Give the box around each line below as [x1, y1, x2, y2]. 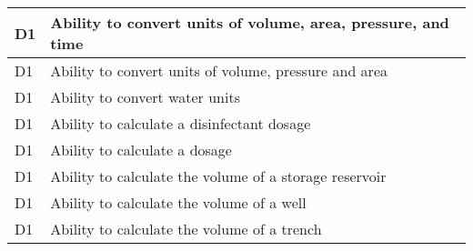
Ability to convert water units [50, 86, 240, 107]
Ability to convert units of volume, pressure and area [50, 60, 387, 81]
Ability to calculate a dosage [50, 139, 232, 160]
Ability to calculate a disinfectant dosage [50, 113, 311, 134]
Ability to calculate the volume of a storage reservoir [50, 166, 387, 186]
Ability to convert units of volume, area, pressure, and [50, 12, 449, 33]
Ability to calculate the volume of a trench [50, 218, 322, 239]
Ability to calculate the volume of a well [50, 192, 307, 213]
